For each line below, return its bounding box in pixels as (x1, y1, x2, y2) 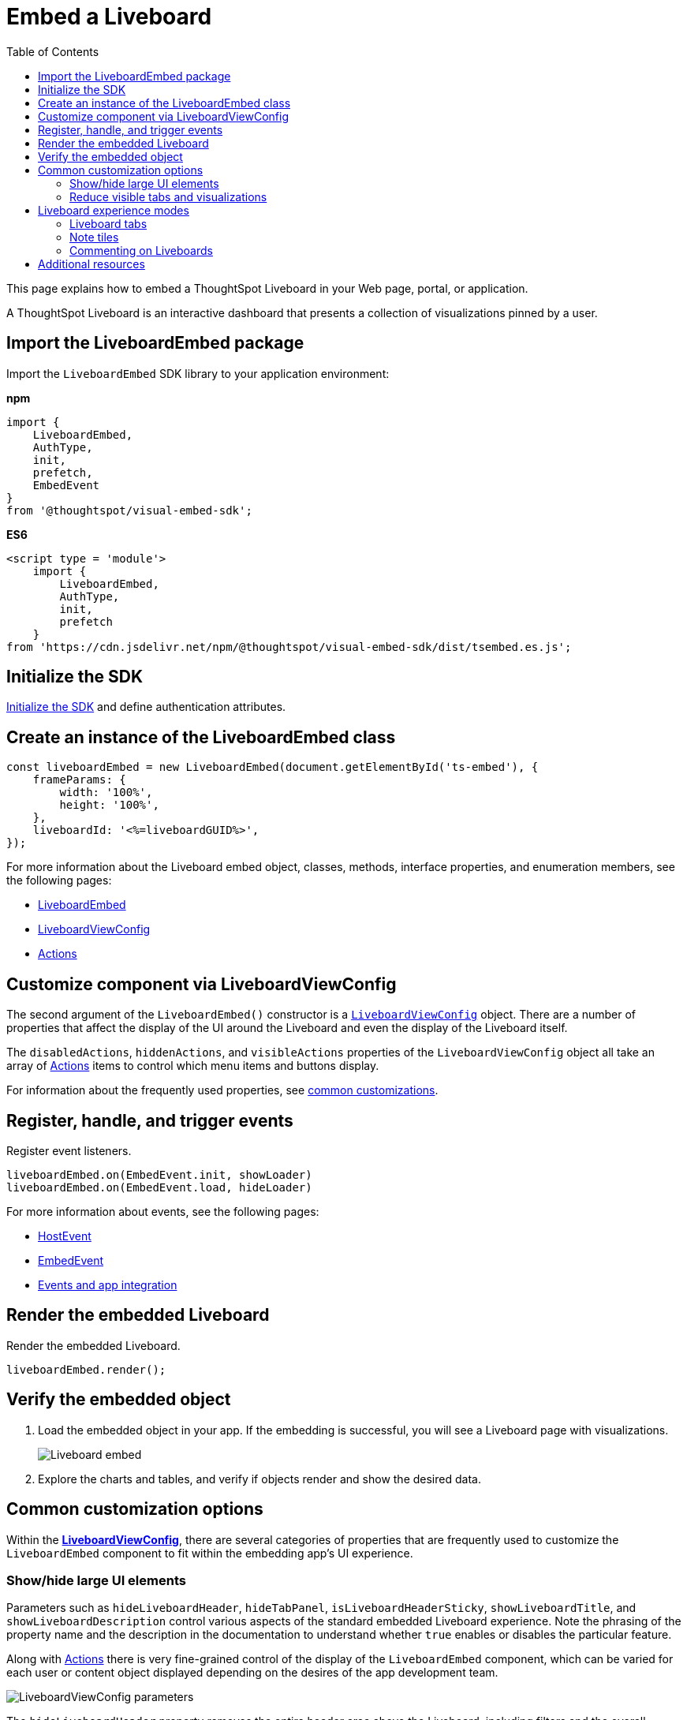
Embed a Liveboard (6, 3, 212, 30)
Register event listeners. (6, 1143, 132, 1157)
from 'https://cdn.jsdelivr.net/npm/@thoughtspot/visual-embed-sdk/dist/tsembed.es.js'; (6, 640, 572, 653)
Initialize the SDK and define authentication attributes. (6, 700, 286, 714)
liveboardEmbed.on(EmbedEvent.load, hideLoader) (6, 1180, 312, 1194)
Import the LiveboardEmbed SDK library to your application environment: (6, 366, 390, 380)
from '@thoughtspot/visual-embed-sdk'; (6, 503, 252, 517)
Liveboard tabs (69, 216, 147, 230)
